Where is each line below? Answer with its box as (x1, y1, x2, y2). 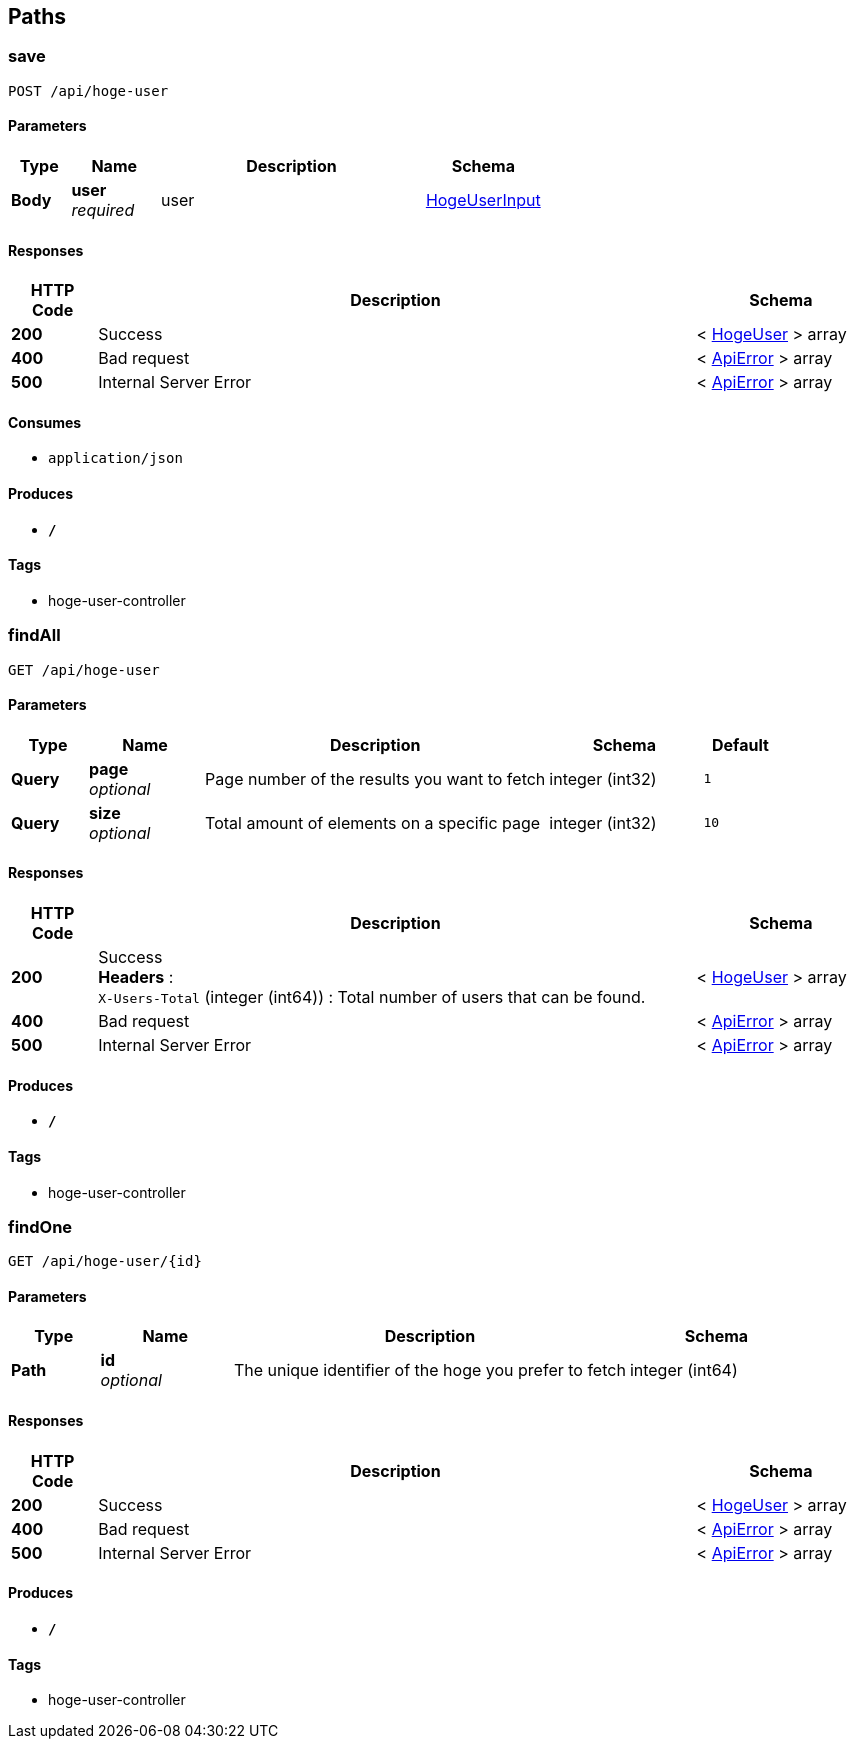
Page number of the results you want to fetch (205, 768, 546, 789)
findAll (8, 625, 61, 646)
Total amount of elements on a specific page (205, 812, 541, 833)
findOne (8, 1216, 73, 1237)
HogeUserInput (425, 190, 541, 211)
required (71, 200, 135, 221)
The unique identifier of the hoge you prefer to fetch (233, 1360, 626, 1381)
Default (712, 734, 769, 755)
